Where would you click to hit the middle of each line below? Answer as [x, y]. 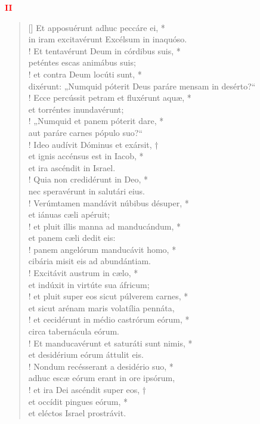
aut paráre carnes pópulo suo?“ [86, 132]
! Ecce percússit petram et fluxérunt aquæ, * [110, 98]
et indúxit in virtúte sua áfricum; [89, 284]
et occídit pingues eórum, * [78, 401]
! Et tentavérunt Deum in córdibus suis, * [104, 50]
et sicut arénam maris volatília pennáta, [101, 307]
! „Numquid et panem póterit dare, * [96, 121]
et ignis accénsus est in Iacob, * [86, 156]
